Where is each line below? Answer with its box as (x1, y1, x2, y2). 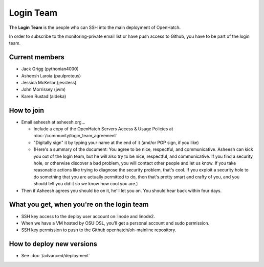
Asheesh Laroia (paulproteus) (21, 73, 81, 78)
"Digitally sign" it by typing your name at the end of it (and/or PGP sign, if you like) (33, 140, 199, 146)
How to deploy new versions (9, 240, 97, 248)
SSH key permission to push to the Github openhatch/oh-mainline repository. (21, 227, 176, 233)
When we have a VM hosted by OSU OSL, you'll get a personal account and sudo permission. (21, 220, 210, 226)
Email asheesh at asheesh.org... (21, 119, 86, 125)
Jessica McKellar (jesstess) (21, 80, 77, 86)
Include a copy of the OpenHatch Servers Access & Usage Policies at (33, 126, 173, 132)
